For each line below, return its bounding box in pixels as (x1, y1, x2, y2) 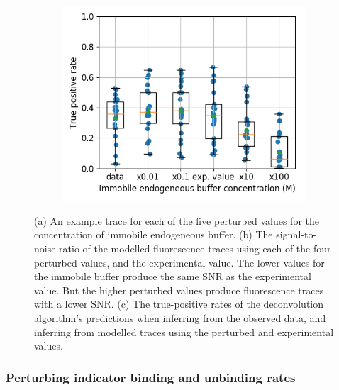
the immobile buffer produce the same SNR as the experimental (34, 269, 311, 284)
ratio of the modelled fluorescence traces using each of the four (59, 240, 331, 255)
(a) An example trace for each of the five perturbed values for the (34, 213, 319, 228)
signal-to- (276, 227, 317, 242)
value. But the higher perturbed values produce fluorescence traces (34, 282, 324, 297)
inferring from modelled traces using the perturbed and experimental (34, 324, 334, 339)
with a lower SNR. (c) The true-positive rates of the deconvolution (34, 296, 324, 311)
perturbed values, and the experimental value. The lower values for (34, 255, 325, 269)
